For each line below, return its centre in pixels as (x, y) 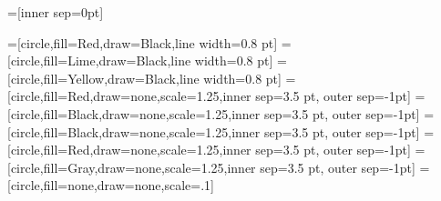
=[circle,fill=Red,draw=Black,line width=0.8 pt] (143, 42)
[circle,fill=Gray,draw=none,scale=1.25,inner (132, 167)
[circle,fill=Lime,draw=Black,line (99, 60)
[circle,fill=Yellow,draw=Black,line (103, 78)
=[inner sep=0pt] (56, 12)
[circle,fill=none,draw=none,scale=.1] (111, 185)
